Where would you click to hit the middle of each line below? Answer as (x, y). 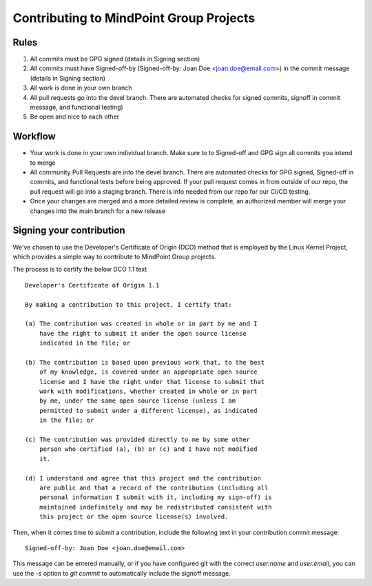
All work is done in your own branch (81, 88)
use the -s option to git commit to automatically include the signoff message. (122, 573)
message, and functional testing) (76, 108)
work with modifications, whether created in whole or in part (148, 392)
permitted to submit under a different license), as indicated (148, 411)
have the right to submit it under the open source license (143, 333)
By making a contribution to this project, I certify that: (128, 304)
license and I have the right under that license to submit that (152, 382)
